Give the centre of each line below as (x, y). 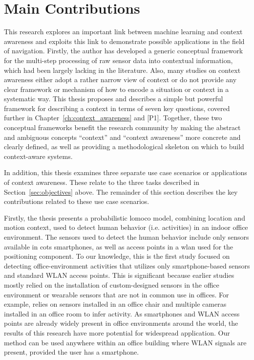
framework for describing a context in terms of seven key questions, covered (117, 108)
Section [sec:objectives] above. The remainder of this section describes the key (121, 191)
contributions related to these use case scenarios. (77, 201)
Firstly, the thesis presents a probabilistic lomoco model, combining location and (125, 217)
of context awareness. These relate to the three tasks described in (102, 182)
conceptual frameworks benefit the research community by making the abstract (122, 127)
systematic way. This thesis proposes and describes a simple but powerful (114, 99)
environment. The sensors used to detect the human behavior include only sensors (127, 237)
